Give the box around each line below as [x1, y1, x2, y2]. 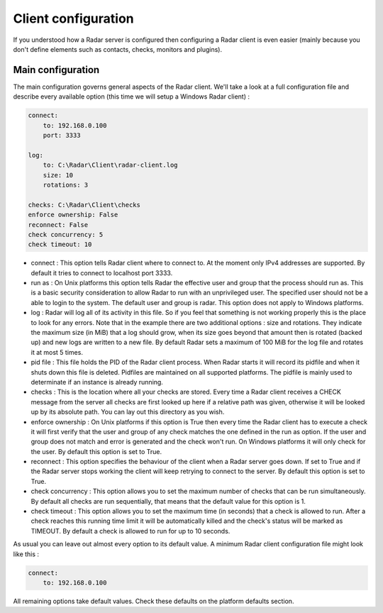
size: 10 [43, 171, 74, 179]
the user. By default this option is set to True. [30, 447, 162, 455]
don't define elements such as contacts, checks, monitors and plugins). [13, 45, 223, 53]
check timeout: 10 [28, 241, 92, 248]
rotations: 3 [43, 181, 89, 189]
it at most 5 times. [30, 348, 83, 356]
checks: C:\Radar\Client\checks [28, 201, 141, 209]
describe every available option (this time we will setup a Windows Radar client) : [13, 92, 250, 101]
